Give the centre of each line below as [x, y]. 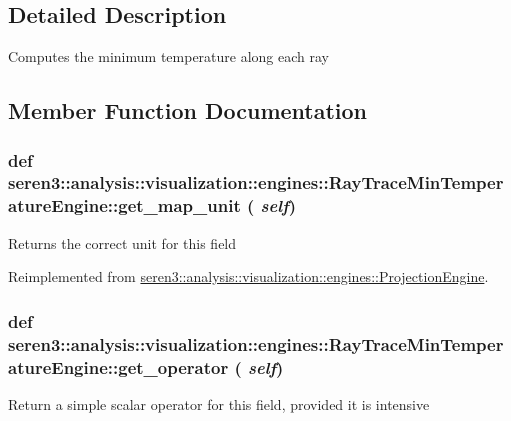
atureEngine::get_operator [118, 366]
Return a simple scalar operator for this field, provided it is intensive [219, 403]
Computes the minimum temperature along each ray [169, 56]
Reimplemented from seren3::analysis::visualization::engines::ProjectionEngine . [248, 276]
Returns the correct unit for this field [122, 242]
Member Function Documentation [188, 110]
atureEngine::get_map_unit [124, 205]
